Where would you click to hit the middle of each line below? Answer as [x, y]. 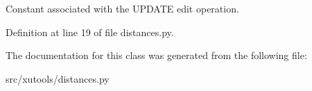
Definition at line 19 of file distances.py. [90, 32]
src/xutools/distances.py [58, 78]
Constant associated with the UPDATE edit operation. [122, 8]
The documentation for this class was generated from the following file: [156, 55]
